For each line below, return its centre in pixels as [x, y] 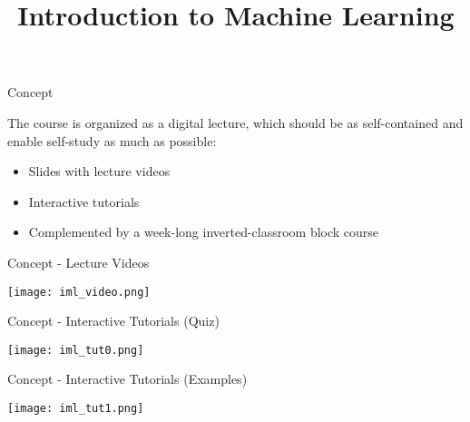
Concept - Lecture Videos [78, 262]
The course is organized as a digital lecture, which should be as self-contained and [235, 122]
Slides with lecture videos [99, 171]
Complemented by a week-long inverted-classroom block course [204, 232]
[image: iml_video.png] [79, 292]
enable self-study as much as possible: [112, 140]
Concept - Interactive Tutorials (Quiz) [113, 321]
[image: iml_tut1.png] [76, 409]
